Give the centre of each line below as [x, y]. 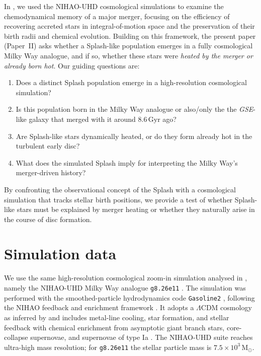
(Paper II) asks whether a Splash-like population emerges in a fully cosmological [128, 46]
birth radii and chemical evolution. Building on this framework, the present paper [130, 35]
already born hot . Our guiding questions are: [72, 65]
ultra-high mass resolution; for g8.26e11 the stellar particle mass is [108, 347]
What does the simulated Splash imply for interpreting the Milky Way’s [127, 162]
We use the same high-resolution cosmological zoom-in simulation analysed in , [126, 278]
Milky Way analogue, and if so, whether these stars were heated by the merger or [128, 55]
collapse [16, 337]
